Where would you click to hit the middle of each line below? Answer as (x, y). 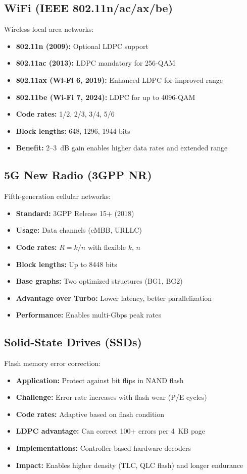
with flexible (107, 247)
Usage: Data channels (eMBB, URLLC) (79, 230)
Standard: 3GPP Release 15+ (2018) (75, 213)
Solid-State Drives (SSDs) (73, 342)
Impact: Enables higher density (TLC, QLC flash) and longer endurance (130, 465)
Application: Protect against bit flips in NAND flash (100, 380)
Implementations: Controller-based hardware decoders (103, 448)
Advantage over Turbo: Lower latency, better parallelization (114, 298)
